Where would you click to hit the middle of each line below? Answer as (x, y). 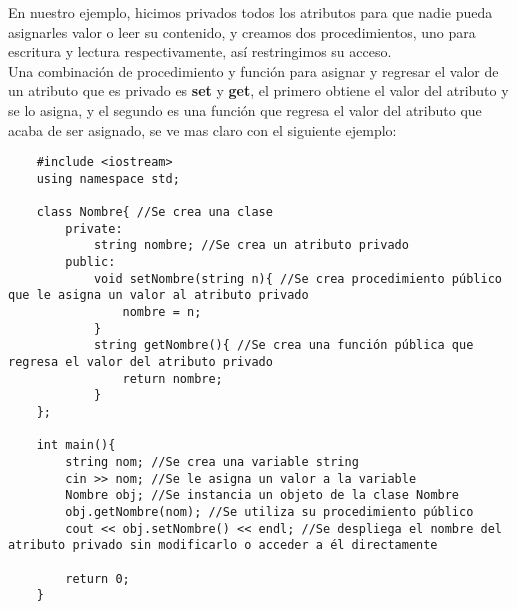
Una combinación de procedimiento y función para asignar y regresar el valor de (253, 70)
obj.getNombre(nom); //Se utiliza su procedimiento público (269, 511)
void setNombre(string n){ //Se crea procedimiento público (297, 278)
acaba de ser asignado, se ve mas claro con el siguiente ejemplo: (202, 129)
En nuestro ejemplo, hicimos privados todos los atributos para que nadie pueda (250, 12)
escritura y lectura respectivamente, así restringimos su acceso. (200, 51)
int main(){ (76, 445)
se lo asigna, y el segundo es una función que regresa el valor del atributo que (245, 109)
